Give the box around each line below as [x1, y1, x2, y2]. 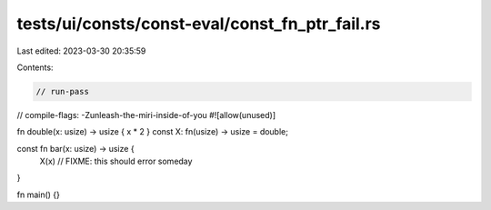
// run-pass [35, 86, 90, 96]
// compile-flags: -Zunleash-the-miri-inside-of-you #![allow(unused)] [16, 109, 276, 120]
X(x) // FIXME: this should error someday [39, 155, 193, 167]
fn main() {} [16, 189, 61, 200]
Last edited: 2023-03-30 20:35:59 [16, 45, 146, 56]
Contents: [16, 62, 54, 73]
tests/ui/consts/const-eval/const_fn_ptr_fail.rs [16, 14, 381, 34]
